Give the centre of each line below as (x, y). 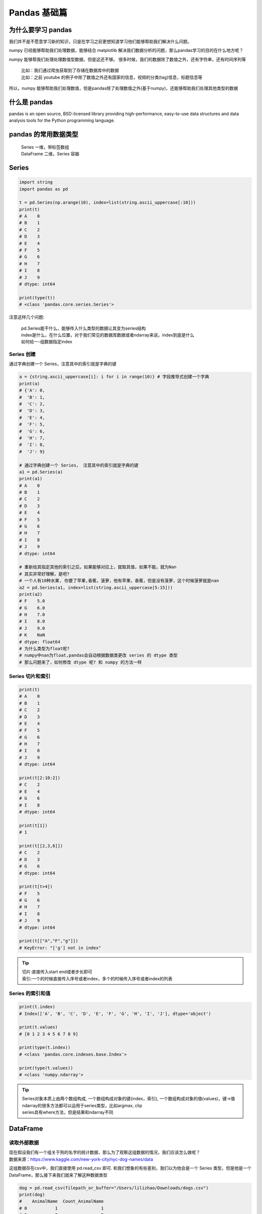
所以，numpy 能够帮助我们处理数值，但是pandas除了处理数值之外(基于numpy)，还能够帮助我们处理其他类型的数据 (123, 88)
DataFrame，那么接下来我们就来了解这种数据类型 (58, 1175)
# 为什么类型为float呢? (44, 649)
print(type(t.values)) (46, 1068)
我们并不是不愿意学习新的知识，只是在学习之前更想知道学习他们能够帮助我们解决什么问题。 (100, 42)
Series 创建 (22, 354)
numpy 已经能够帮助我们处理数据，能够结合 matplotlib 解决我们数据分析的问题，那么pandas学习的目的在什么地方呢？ (126, 51)
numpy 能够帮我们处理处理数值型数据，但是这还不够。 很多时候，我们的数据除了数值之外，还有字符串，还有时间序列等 (127, 59)
